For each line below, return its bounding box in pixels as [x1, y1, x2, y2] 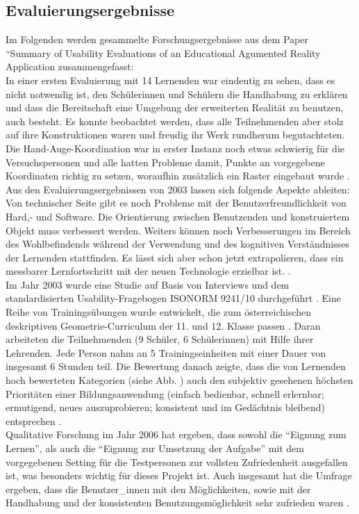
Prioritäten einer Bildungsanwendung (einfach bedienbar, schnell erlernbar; [6, 386, 324, 401]
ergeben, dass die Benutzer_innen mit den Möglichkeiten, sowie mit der [6, 481, 311, 496]
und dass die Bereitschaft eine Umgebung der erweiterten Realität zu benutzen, [6, 100, 344, 115]
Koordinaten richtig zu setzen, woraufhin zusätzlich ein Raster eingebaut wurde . [6, 168, 350, 183]
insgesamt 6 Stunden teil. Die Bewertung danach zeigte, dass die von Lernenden [6, 359, 346, 374]
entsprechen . [6, 413, 62, 428]
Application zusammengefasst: [6, 59, 134, 74]
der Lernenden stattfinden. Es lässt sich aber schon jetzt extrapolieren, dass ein [6, 250, 344, 264]
